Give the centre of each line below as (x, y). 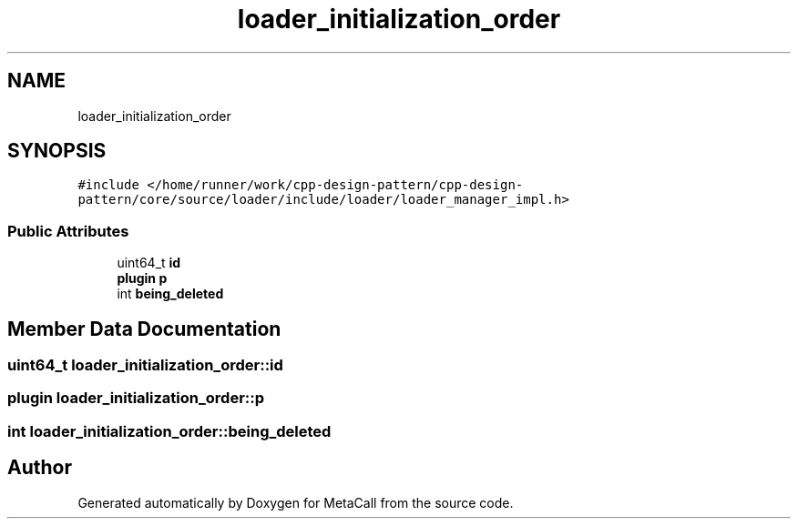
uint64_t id (149, 263)
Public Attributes (68, 231)
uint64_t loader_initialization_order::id (145, 365)
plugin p (142, 278)
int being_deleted (170, 294)
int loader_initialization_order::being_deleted (169, 431)
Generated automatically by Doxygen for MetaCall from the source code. (296, 502)
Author (40, 468)
